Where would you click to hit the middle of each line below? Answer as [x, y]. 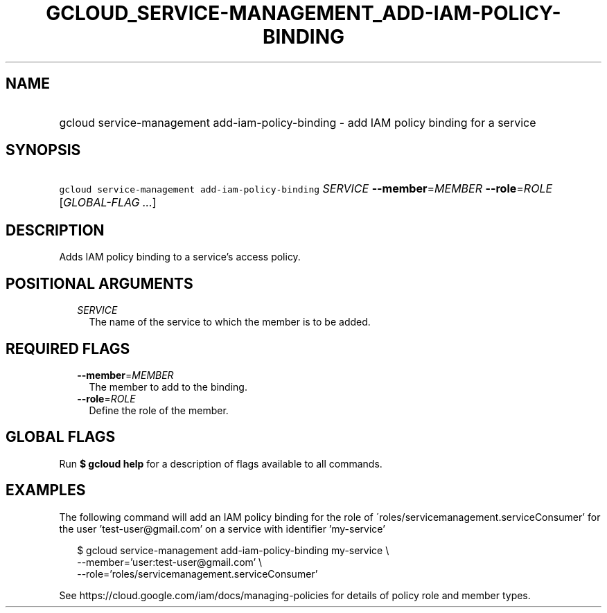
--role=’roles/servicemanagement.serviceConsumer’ [197, 574]
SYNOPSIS [43, 150]
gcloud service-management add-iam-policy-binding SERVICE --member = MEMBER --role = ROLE [306, 189]
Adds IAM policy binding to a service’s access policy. [180, 257]
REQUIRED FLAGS [68, 348]
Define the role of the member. [159, 410]
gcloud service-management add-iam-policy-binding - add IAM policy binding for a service [298, 122]
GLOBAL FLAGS [61, 437]
